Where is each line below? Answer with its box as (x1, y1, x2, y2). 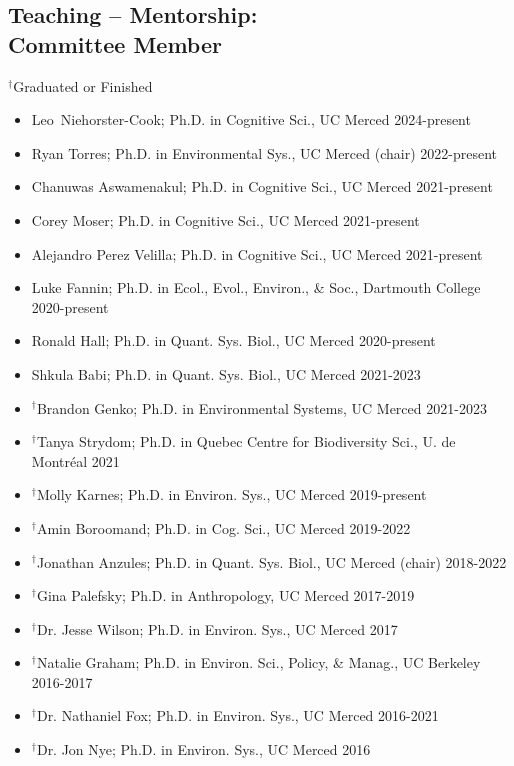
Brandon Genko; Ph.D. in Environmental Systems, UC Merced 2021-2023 (36, 397, 487, 418)
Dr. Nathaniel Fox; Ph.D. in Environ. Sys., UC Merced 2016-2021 (36, 705, 439, 726)
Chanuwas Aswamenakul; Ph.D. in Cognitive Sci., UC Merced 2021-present (31, 176, 493, 197)
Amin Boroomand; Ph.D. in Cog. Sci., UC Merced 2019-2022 (36, 517, 411, 538)
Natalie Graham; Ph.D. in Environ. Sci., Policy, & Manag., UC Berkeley (36, 652, 481, 673)
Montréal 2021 (31, 450, 120, 471)
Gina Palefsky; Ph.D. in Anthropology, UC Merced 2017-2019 (36, 585, 415, 606)
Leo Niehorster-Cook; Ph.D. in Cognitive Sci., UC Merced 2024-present (31, 109, 471, 130)
